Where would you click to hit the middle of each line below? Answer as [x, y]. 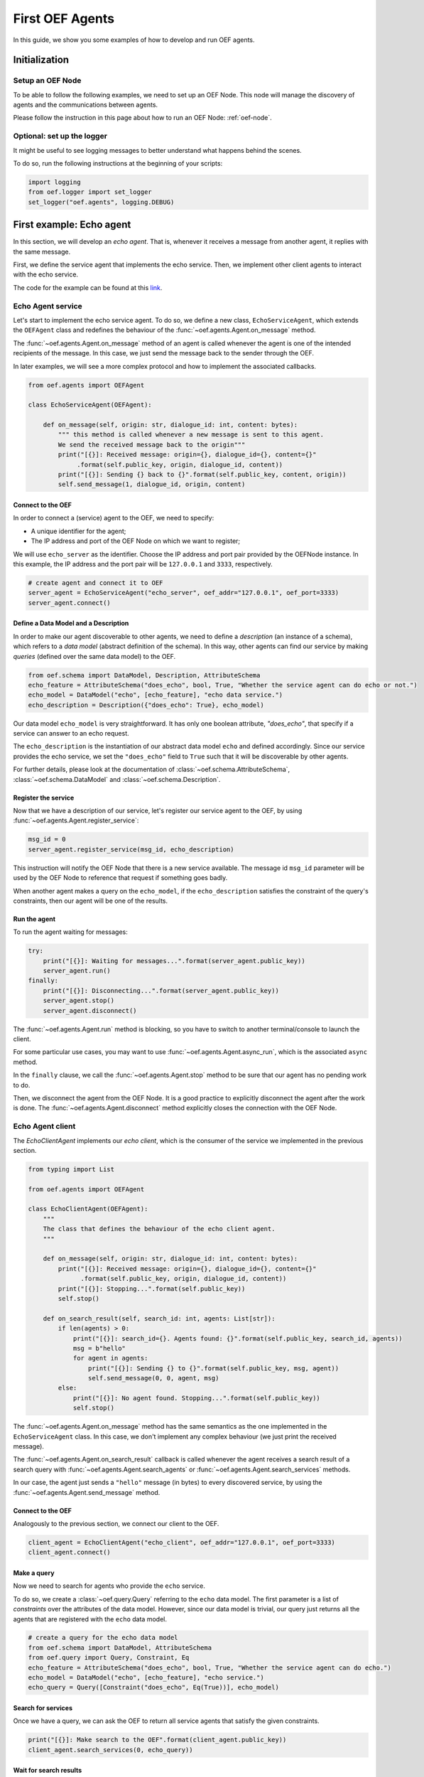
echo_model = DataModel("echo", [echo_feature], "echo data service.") [156, 695]
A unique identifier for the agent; [78, 531]
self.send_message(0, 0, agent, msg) [153, 1378]
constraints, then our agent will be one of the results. [91, 901]
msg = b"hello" [99, 1348]
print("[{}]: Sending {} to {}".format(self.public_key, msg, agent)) [213, 1368]
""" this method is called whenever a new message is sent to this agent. [191, 435]
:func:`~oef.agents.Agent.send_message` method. [87, 1492]
